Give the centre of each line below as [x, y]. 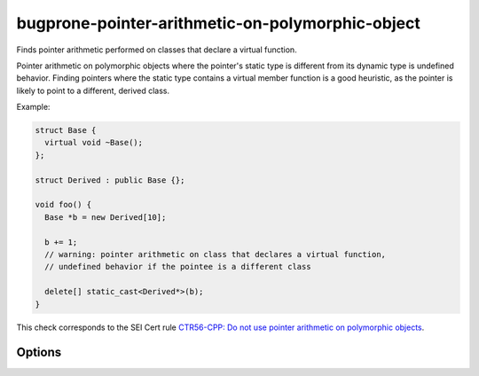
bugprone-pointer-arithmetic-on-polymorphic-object [218, 23]
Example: [33, 107]
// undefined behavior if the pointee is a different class [178, 267]
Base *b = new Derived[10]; [106, 217]
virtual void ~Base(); [94, 143]
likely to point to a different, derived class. [93, 90]
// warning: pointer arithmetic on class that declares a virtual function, [215, 254]
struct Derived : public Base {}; [110, 180]
